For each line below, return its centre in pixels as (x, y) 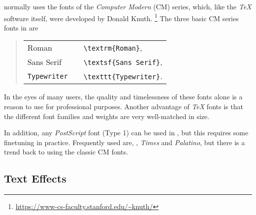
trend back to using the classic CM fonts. (66, 152)
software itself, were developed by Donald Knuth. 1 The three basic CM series (121, 17)
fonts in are (21, 27)
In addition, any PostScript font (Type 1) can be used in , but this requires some (126, 133)
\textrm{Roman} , (113, 48)
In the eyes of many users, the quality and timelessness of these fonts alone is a (123, 97)
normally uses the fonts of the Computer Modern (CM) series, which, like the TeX (128, 6)
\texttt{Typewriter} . (123, 76)
